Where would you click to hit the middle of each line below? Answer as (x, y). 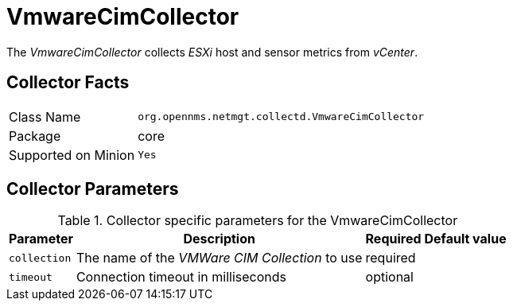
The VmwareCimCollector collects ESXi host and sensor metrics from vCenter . (212, 52)
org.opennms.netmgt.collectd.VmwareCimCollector (281, 117)
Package (35, 136)
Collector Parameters (93, 189)
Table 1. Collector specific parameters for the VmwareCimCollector (258, 221)
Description (219, 239)
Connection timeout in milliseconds (181, 277)
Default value (465, 239)
